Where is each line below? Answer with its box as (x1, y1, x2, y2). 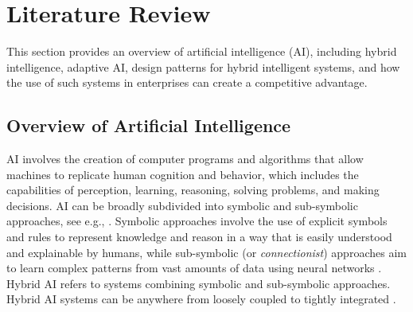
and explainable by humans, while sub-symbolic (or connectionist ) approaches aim (6, 244, 407, 260)
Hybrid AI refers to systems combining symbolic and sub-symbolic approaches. (6, 275, 391, 291)
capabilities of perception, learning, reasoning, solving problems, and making (6, 181, 380, 198)
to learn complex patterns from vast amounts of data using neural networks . (6, 259, 382, 276)
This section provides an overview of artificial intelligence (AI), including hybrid (6, 43, 397, 60)
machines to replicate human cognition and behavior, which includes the (6, 166, 359, 182)
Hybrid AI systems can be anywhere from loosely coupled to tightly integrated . (6, 291, 396, 307)
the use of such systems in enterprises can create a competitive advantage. (6, 74, 368, 91)
